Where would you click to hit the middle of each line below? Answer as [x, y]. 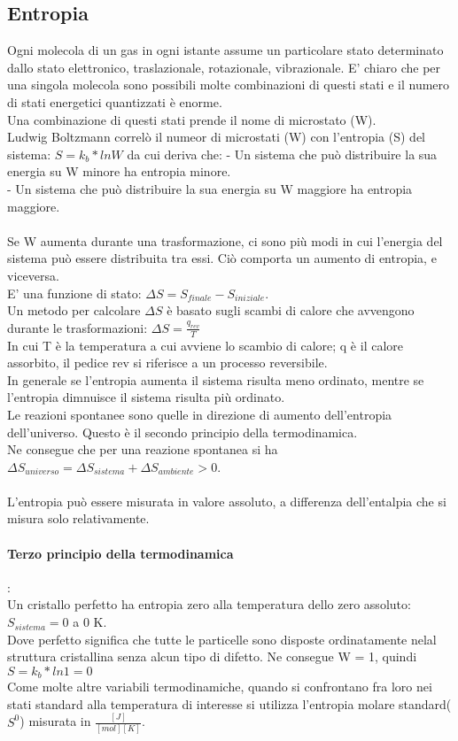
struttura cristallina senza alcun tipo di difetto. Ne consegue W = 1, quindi [212, 656]
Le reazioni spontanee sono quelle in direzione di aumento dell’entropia [200, 414]
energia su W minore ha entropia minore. [119, 171]
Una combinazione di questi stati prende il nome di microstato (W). [192, 119]
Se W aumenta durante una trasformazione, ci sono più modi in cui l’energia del [225, 240]
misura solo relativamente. [78, 518]
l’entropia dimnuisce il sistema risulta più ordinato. [146, 397]
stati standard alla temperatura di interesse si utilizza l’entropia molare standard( [229, 703]
